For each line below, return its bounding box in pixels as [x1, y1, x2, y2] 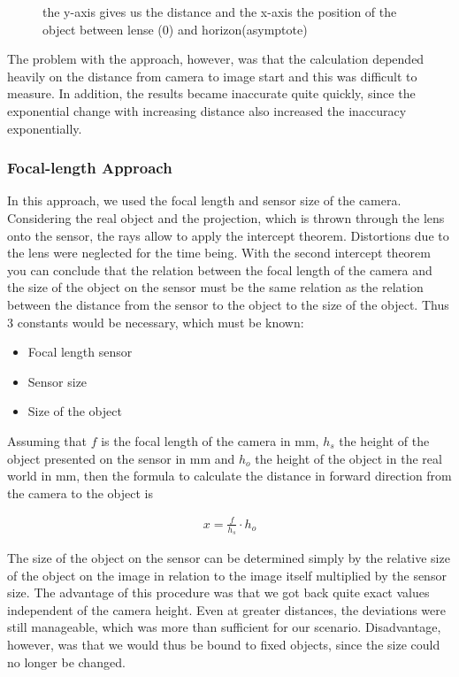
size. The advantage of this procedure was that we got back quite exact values [7, 583, 430, 602]
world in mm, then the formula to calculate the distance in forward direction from [7, 466, 452, 485]
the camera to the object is [7, 483, 153, 502]
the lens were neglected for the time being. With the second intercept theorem [7, 243, 431, 262]
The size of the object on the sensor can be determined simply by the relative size [7, 549, 450, 567]
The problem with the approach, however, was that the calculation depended [7, 50, 425, 68]
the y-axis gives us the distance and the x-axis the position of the [42, 3, 397, 20]
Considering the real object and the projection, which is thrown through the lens [7, 208, 445, 227]
